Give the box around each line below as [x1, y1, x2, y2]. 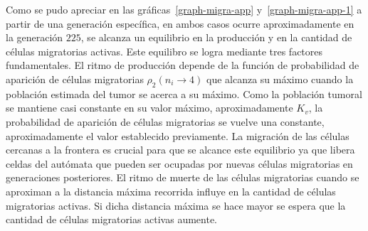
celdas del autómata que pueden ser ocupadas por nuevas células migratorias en [6, 156, 353, 171]
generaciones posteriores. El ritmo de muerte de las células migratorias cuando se [6, 170, 359, 185]
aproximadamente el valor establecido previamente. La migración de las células [6, 128, 349, 143]
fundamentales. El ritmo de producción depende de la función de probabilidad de [6, 58, 359, 72]
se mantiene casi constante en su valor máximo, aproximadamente [6, 100, 293, 115]
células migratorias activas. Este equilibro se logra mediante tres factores [6, 43, 323, 58]
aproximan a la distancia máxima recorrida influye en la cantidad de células [6, 183, 336, 198]
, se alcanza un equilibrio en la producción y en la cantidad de [80, 30, 352, 45]
